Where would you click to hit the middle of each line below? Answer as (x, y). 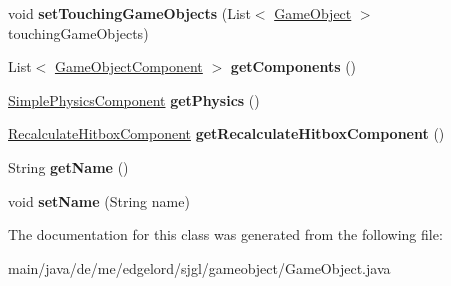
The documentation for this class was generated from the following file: (225, 234)
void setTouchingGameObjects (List (129, 13)
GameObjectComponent (128, 66)
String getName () (68, 166)
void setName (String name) (99, 200)
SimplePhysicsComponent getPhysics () (134, 99)
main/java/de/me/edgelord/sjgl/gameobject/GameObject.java (199, 267)
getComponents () (293, 66)
